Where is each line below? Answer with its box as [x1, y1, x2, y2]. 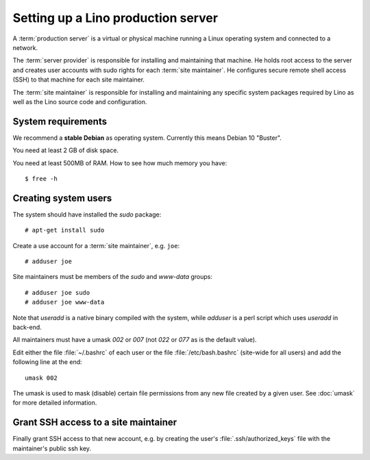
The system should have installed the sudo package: [12, 210, 162, 219]
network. [12, 43, 38, 51]
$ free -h [25, 175, 58, 182]
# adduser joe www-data [25, 298, 105, 306]
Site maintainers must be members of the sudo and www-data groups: [12, 273, 212, 281]
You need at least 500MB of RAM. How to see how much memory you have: [12, 158, 227, 167]
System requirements [12, 115, 108, 127]
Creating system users [12, 192, 112, 204]
